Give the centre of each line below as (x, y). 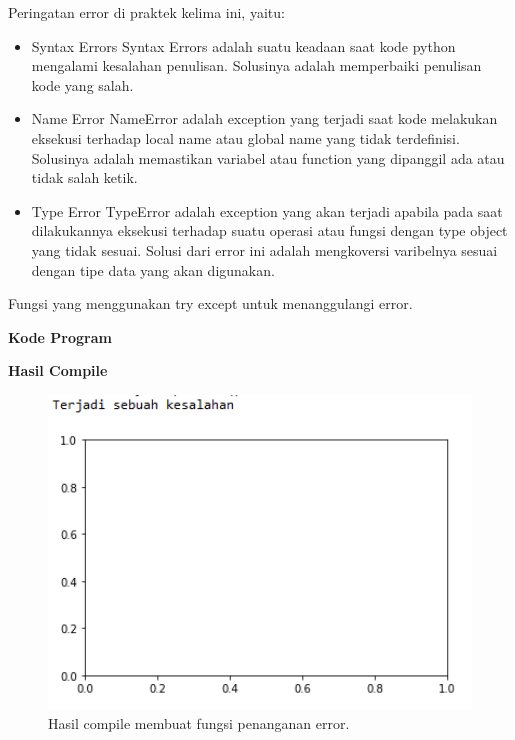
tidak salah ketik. (84, 177)
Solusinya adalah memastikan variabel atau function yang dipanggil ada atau (268, 157)
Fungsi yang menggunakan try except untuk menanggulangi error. (210, 303)
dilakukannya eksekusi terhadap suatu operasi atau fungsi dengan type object (269, 230)
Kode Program (60, 336)
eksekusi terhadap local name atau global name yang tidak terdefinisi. (245, 137)
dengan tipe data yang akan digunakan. (153, 269)
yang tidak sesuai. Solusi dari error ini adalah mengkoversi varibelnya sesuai (264, 249)
